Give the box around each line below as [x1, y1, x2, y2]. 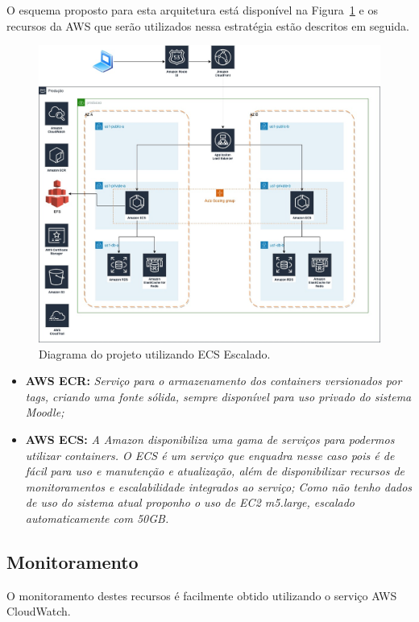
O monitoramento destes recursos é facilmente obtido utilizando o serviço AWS [6, 587, 397, 603]
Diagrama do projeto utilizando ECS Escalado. [39, 345, 271, 362]
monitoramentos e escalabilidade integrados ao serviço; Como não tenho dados [25, 478, 413, 495]
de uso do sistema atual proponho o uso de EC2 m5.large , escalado [25, 494, 355, 511]
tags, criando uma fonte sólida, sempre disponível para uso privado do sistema [25, 388, 412, 404]
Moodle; [25, 404, 64, 421]
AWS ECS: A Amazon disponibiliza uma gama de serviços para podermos [25, 431, 395, 448]
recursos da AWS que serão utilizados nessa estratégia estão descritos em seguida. [6, 17, 409, 34]
